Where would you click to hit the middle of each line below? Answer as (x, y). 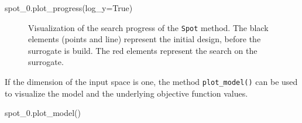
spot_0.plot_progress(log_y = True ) (69, 8)
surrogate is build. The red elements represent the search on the (143, 50)
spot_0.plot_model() (43, 113)
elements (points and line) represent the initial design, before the (145, 39)
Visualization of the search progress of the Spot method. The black (148, 27)
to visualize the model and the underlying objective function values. (126, 93)
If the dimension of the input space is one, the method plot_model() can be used (151, 82)
